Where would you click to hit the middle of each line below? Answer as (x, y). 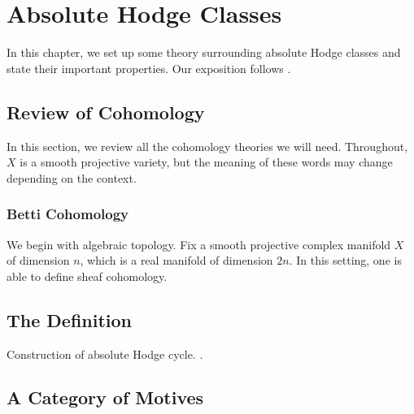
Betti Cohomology (68, 214)
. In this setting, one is (345, 260)
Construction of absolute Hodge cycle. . (105, 354)
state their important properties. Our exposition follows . (149, 68)
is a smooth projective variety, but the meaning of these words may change (206, 162)
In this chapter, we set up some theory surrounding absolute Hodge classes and (204, 52)
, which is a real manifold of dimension (176, 260)
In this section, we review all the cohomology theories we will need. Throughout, (207, 146)
